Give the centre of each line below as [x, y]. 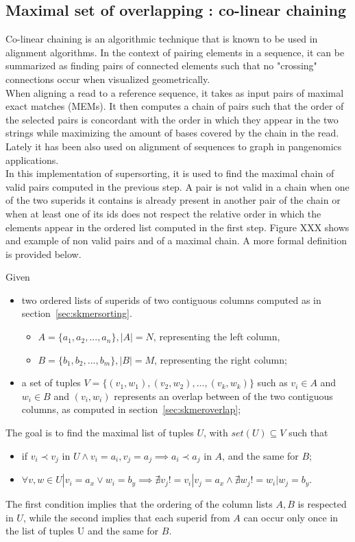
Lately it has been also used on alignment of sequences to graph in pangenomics [174, 146]
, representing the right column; [221, 359]
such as [272, 382]
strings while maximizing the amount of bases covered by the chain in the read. [172, 133]
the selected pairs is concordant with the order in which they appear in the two [172, 119]
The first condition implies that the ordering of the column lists [139, 504]
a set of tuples [51, 382]
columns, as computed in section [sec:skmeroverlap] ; [131, 409]
